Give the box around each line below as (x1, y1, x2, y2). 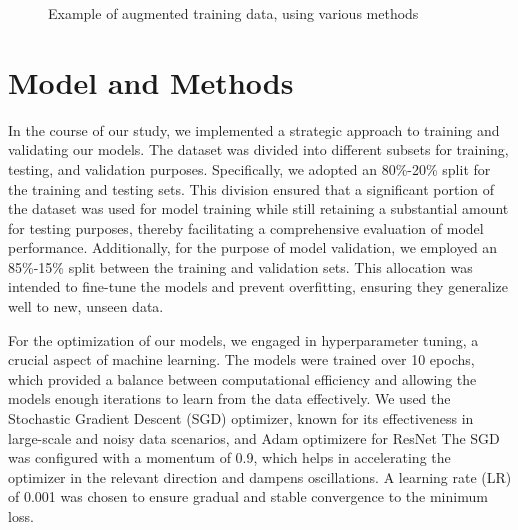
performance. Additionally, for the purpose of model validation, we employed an (8, 237, 498, 258)
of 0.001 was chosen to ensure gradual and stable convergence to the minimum (8, 486, 488, 507)
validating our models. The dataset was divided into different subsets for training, (8, 139, 509, 160)
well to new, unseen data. (8, 296, 164, 317)
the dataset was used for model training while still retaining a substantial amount (8, 198, 509, 219)
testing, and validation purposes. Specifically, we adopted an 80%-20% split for (8, 158, 491, 179)
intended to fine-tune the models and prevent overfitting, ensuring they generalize (8, 276, 509, 297)
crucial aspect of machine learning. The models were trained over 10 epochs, (8, 349, 475, 370)
